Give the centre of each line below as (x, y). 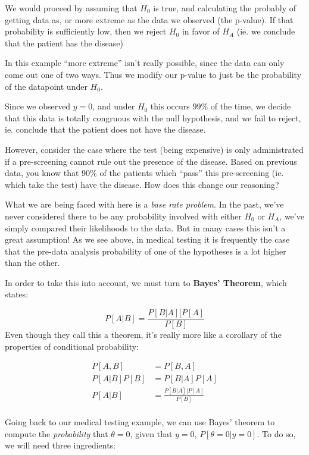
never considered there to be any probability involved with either (123, 216)
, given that (151, 433)
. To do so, (276, 433)
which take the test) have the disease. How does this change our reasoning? (142, 184)
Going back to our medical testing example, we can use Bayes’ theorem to (140, 422)
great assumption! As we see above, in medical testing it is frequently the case (147, 239)
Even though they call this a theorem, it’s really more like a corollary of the (143, 335)
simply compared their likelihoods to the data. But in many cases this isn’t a (145, 227)
